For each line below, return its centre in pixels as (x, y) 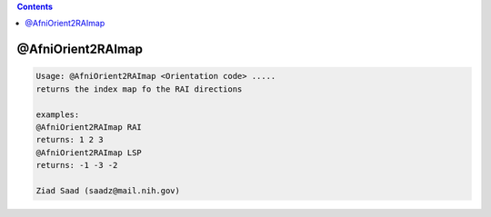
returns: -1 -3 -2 (77, 165)
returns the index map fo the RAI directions (139, 89)
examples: (58, 114)
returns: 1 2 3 (70, 140)
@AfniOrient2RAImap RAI (89, 127)
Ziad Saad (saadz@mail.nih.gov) (108, 190)
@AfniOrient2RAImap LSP (89, 153)
